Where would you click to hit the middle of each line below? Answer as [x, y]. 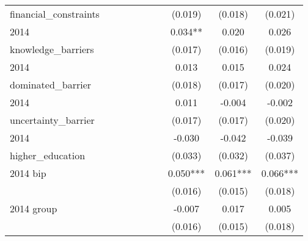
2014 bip [28, 173]
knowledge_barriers [52, 49]
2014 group [34, 208]
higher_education [48, 155]
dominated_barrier [51, 85]
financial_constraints [55, 14]
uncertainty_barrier [52, 120]
